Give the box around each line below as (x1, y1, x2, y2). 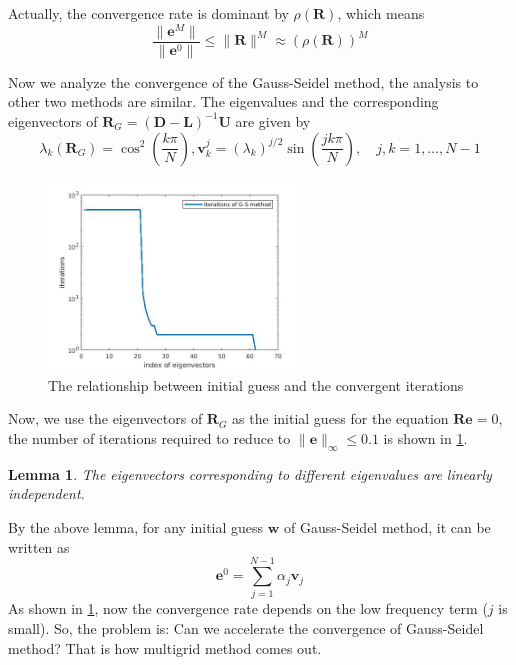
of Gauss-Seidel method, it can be (284, 517, 491, 538)
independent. (8, 483, 85, 504)
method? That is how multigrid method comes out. (8, 637, 322, 658)
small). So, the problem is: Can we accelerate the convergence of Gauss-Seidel (8, 617, 484, 638)
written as (8, 536, 70, 557)
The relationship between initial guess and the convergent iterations (48, 374, 464, 395)
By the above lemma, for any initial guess (8, 517, 264, 538)
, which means (337, 3, 425, 23)
